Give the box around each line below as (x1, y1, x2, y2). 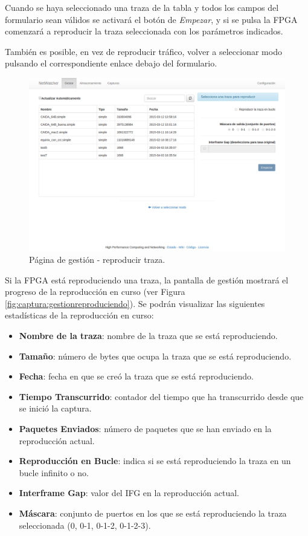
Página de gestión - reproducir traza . (29, 253, 165, 266)
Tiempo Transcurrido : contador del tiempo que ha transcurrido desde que (19, 390, 304, 402)
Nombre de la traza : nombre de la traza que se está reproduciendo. (19, 329, 278, 342)
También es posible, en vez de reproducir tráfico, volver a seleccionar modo (5, 45, 282, 57)
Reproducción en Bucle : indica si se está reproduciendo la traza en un (19, 454, 291, 467)
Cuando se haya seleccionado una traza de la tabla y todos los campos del (5, 1, 279, 13)
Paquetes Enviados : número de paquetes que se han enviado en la (19, 422, 272, 435)
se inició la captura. (19, 402, 92, 415)
